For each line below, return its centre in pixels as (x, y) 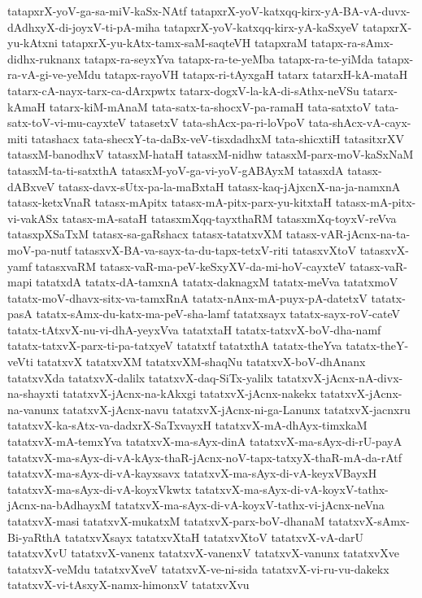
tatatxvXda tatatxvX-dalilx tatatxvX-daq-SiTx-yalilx (140, 377)
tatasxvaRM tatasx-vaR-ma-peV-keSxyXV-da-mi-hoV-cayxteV (191, 266)
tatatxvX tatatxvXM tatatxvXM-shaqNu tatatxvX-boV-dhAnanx (201, 362)
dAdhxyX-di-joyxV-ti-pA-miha (84, 26)
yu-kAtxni (33, 43)
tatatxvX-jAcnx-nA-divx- (340, 377)
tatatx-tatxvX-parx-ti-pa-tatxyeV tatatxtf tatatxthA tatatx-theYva (175, 345)
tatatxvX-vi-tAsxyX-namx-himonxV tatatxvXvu (128, 585)
